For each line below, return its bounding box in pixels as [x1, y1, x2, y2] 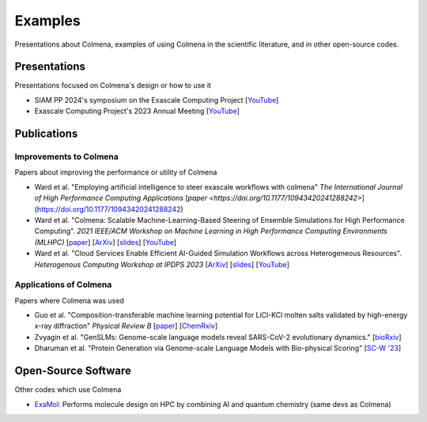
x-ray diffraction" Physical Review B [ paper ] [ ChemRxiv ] [34, 321, 218, 331]
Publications [14, 127, 78, 141]
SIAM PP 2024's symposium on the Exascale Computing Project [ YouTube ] [34, 95, 279, 104]
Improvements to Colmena [14, 151, 119, 162]
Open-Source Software [14, 364, 132, 378]
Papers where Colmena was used [14, 296, 124, 305]
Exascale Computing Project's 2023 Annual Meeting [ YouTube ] [34, 107, 240, 116]
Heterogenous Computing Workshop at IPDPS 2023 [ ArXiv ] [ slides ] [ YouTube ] [34, 259, 290, 269]
